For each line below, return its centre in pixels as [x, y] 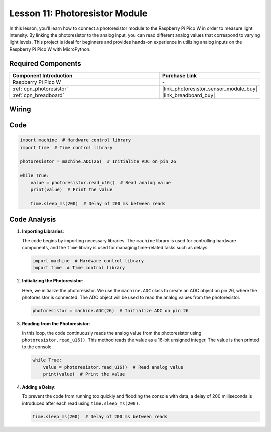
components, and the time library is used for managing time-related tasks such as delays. [115, 248]
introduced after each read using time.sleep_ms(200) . [81, 403]
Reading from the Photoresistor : [56, 324]
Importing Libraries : [43, 231]
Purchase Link [180, 75]
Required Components [45, 63]
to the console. [37, 347]
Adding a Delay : [39, 387]
